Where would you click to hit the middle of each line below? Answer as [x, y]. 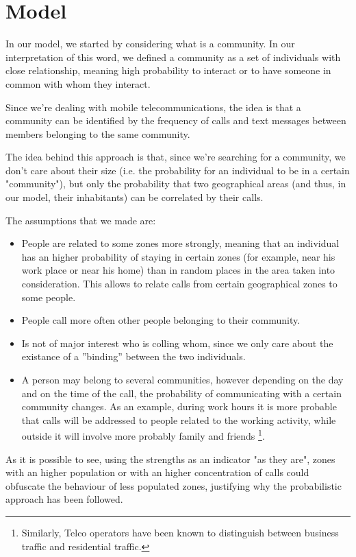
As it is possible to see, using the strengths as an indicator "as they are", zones [170, 459]
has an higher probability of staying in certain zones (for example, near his [178, 256]
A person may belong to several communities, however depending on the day [182, 379]
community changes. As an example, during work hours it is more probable [179, 406]
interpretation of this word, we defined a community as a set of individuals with [173, 57]
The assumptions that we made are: [81, 220]
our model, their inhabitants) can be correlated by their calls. [135, 197]
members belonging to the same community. [98, 133]
